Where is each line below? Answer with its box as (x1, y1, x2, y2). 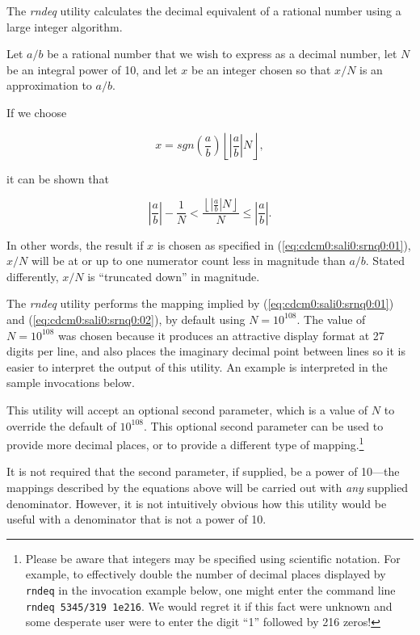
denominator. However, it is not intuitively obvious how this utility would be (6, 494, 387, 511)
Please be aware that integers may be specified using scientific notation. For (25, 549, 401, 566)
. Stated (365, 252, 405, 269)
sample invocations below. (6, 374, 135, 391)
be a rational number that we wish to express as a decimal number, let (47, 45, 397, 62)
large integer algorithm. (6, 18, 123, 35)
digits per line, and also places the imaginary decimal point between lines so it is (6, 343, 406, 360)
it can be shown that (6, 170, 109, 187)
